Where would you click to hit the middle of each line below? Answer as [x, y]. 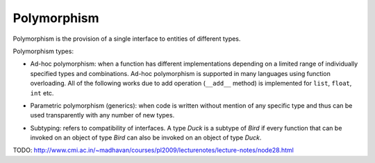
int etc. [42, 93]
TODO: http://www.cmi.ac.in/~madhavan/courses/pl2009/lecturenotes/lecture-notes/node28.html [153, 150]
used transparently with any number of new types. [102, 115]
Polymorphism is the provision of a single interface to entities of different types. [127, 39]
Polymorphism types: [43, 51]
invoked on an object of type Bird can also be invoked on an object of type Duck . [146, 137]
